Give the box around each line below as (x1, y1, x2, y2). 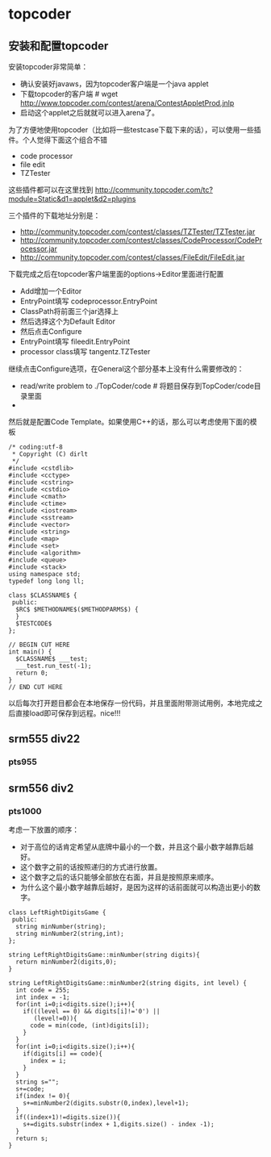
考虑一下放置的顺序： (8, 825, 79, 834)
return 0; (15, 669, 48, 677)
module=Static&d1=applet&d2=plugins (8, 194, 136, 203)
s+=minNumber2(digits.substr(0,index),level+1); (23, 1099, 190, 1107)
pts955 (8, 756, 38, 767)
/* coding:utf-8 (8, 443, 63, 451)
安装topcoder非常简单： (8, 62, 89, 71)
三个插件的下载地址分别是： (8, 211, 101, 220)
